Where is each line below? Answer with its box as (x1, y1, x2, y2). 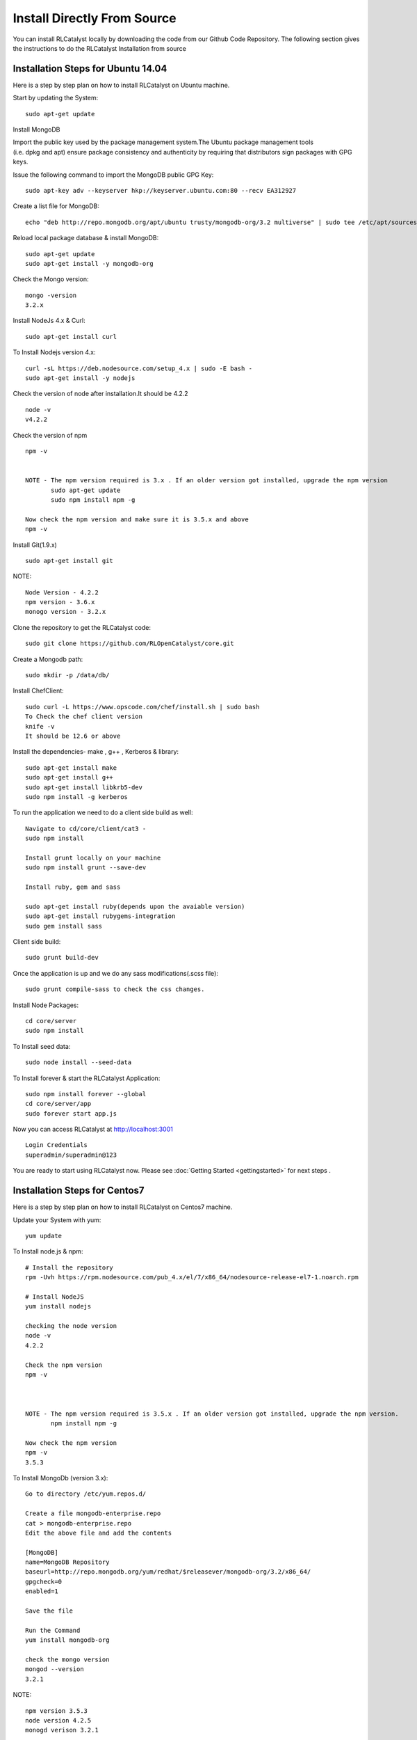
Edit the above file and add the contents (25, 1528, 172, 1537)
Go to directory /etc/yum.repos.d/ (25, 1490, 147, 1498)
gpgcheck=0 (25, 1577, 63, 1585)
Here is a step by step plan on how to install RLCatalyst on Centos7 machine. (13, 1203, 233, 1211)
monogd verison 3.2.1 (25, 1726, 99, 1734)
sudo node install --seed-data (25, 1059, 132, 1066)
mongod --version (25, 1666, 84, 1673)
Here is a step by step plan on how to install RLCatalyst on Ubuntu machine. (13, 81, 230, 89)
